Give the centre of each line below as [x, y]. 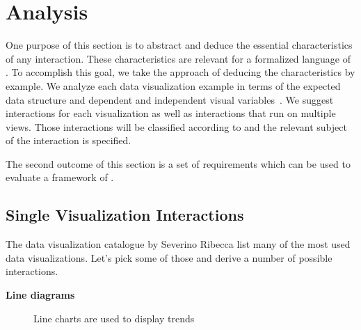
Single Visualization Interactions [125, 215]
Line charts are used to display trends [114, 318]
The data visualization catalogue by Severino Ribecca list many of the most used [178, 244]
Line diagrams [40, 295]
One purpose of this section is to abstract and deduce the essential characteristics [179, 45]
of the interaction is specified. [69, 140]
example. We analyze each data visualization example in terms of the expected [173, 85]
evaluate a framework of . [60, 177]
